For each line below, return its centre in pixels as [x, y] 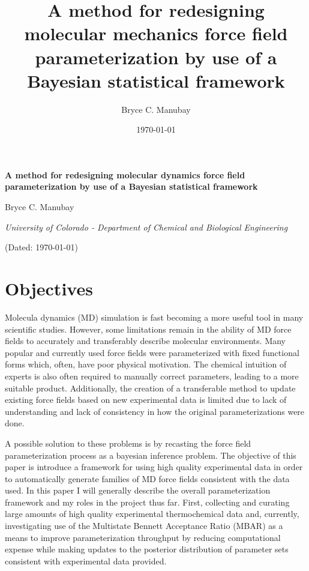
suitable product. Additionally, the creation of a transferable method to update [150, 388]
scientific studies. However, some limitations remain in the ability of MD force [148, 329]
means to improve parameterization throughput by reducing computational [143, 537]
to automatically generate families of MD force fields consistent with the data [147, 478]
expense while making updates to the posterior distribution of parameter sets [147, 549]
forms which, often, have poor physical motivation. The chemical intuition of [146, 364]
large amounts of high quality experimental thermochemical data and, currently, [152, 514]
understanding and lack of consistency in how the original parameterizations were [155, 411]
